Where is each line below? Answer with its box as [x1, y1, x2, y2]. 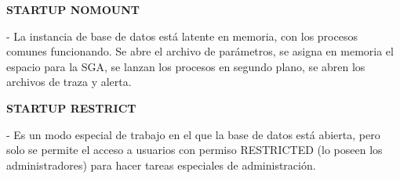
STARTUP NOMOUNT [6, 2, 140, 17]
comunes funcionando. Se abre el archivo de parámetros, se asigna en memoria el [6, 43, 394, 59]
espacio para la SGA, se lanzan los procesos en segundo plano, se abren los [6, 58, 365, 74]
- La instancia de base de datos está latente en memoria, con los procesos [6, 27, 358, 44]
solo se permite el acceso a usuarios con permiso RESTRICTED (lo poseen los [6, 141, 383, 158]
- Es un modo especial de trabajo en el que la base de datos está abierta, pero [6, 126, 380, 142]
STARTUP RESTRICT [6, 99, 136, 116]
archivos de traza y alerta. [6, 73, 132, 90]
